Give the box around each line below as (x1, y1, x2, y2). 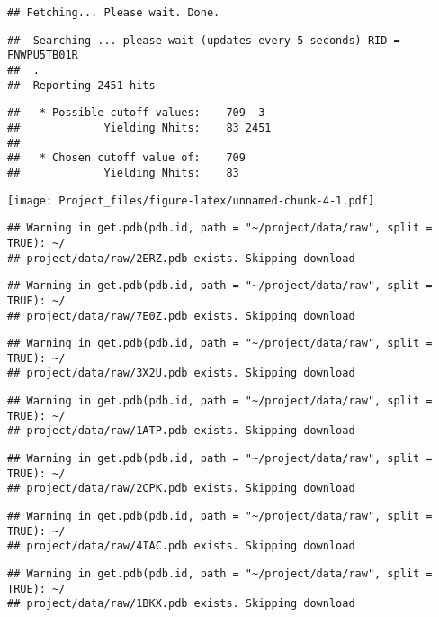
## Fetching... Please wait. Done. (7, 6, 220, 19)
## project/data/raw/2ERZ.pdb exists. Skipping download (7, 251, 355, 265)
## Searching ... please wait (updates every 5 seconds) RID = (7, 33, 400, 47)
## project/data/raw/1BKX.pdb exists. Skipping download (7, 597, 355, 611)
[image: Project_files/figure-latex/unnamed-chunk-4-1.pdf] (7, 194, 375, 207)
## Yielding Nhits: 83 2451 (7, 121, 272, 134)
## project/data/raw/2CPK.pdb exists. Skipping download (7, 482, 355, 495)
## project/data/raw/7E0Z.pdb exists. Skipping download (7, 309, 355, 322)
